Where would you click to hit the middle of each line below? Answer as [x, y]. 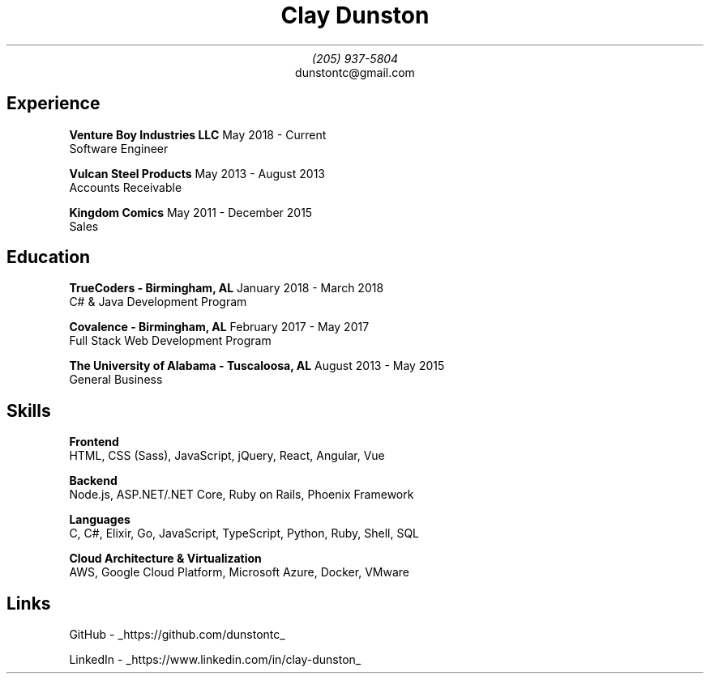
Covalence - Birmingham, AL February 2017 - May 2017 [219, 327]
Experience [53, 104]
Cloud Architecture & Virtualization [165, 559]
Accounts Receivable [126, 187]
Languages [100, 520]
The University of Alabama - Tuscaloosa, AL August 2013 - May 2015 [257, 366]
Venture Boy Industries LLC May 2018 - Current [198, 134]
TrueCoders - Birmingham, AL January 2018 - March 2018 [227, 288]
